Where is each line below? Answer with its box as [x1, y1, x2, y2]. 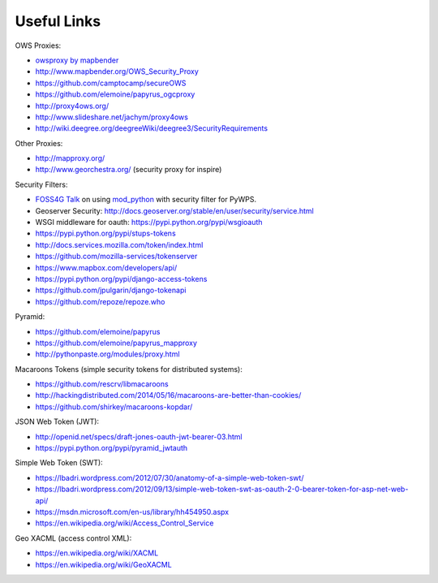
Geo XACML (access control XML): [15, 533, 132, 543]
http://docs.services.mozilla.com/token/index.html [35, 240, 204, 249]
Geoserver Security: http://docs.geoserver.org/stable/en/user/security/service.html [35, 205, 314, 215]
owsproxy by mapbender [35, 55, 119, 65]
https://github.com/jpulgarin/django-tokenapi [35, 285, 187, 296]
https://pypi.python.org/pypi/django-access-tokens [35, 274, 208, 283]
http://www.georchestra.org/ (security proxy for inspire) [35, 165, 222, 175]
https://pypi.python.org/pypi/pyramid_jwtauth [35, 443, 188, 453]
